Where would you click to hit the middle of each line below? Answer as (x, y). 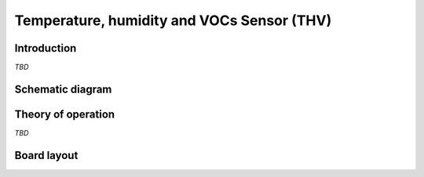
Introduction (46, 48)
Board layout (46, 155)
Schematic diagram (63, 89)
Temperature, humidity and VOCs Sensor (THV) (173, 20)
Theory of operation (65, 114)
